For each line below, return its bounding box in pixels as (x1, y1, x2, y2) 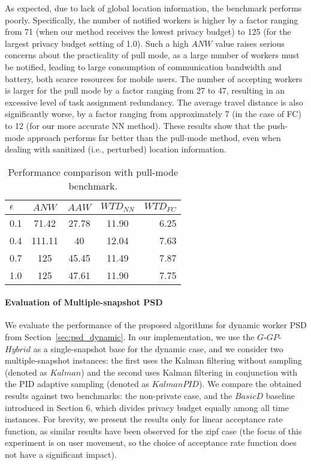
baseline (265, 389, 295, 402)
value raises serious (215, 37, 285, 49)
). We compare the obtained (198, 377, 302, 390)
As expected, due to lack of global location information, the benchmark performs (5, 2, 302, 14)
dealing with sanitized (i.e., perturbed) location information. (5, 143, 227, 155)
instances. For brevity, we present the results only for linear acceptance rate (5, 413, 283, 425)
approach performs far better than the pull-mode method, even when (27, 131, 281, 143)
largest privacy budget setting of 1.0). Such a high (5, 37, 189, 49)
